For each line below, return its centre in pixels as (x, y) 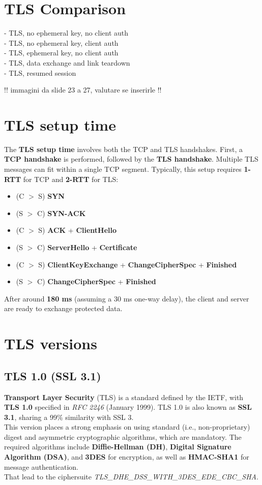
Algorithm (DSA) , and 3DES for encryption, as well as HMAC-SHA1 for (127, 457)
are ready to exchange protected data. (63, 308)
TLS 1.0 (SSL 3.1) (53, 375)
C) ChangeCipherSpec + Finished (97, 281)
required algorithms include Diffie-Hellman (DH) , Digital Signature (118, 447)
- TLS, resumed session (40, 72)
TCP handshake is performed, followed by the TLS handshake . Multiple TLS (131, 159)
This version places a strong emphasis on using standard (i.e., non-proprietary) (127, 427)
